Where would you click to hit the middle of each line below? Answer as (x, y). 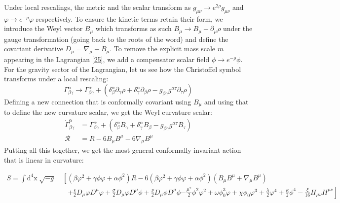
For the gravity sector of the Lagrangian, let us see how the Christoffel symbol (123, 69)
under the (238, 28)
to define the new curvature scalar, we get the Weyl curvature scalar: (108, 112)
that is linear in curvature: (44, 160)
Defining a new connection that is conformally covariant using (98, 102)
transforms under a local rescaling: (56, 79)
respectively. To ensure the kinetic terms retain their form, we (129, 18)
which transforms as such (133, 28)
